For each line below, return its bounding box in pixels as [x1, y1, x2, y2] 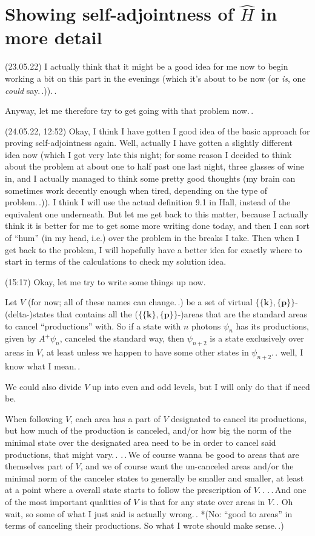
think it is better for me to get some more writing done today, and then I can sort [5, 219, 310, 232]
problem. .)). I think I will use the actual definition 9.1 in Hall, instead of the [5, 196, 291, 208]
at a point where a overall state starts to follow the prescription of [5, 483, 251, 496]
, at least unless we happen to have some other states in [41, 346, 249, 359]
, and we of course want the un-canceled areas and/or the [80, 460, 294, 472]
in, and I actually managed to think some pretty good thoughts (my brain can [5, 172, 296, 185]
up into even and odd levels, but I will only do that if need [91, 380, 310, 392]
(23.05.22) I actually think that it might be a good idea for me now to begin [5, 60, 288, 73]
